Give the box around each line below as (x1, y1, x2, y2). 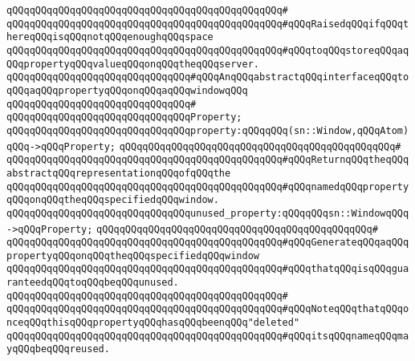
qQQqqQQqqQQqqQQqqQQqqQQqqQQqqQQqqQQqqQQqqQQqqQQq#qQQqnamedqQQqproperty (6, 180, 409, 193)
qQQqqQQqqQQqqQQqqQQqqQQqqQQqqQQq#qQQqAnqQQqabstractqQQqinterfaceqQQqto (6, 71, 409, 83)
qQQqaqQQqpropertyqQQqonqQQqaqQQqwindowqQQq (6, 84, 248, 96)
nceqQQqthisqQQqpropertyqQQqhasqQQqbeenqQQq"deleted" (6, 317, 300, 329)
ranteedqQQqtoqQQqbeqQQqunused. (6, 277, 179, 289)
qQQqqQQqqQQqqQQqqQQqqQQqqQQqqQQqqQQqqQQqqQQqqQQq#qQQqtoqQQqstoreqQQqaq (6, 44, 409, 56)
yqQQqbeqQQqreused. (6, 343, 110, 355)
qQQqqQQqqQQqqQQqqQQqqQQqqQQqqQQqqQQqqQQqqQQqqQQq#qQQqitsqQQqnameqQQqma (6, 330, 409, 342)
